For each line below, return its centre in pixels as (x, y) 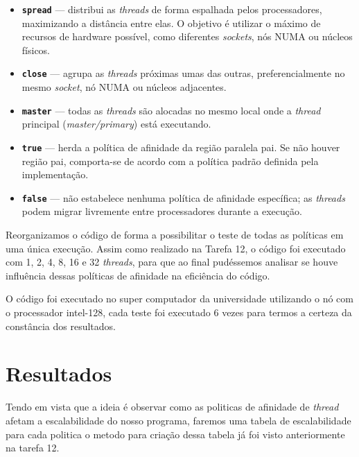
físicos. (36, 50)
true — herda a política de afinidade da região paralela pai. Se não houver (181, 147)
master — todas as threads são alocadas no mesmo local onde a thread (171, 110)
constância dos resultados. (61, 326)
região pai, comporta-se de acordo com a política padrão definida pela (170, 161)
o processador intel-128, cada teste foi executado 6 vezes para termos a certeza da (179, 312)
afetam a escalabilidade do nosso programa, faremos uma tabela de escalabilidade (178, 420)
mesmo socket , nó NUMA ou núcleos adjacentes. (124, 87)
